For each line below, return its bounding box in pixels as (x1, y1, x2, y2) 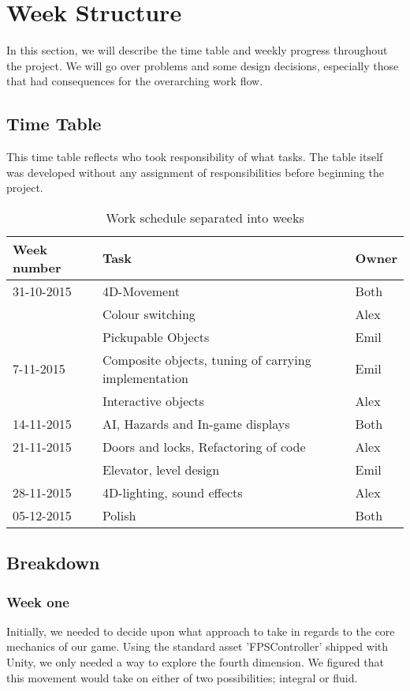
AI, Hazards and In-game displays (102, 414, 290, 433)
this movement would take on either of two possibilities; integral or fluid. (6, 669, 358, 685)
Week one (6, 591, 69, 611)
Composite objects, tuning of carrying (102, 350, 311, 369)
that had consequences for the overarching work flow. (6, 73, 263, 89)
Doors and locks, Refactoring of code (102, 437, 306, 456)
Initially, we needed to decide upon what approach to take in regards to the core (6, 622, 395, 639)
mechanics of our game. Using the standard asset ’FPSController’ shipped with (6, 638, 389, 655)
